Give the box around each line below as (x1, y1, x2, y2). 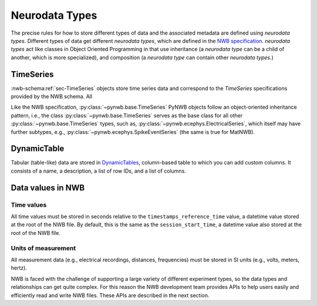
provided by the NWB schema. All (11, 93, 93, 100)
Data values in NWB (11, 183, 85, 193)
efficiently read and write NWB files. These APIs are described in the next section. (11, 291, 210, 299)
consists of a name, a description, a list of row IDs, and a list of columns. (11, 167, 186, 174)
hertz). (11, 264, 28, 271)
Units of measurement (11, 244, 76, 252)
